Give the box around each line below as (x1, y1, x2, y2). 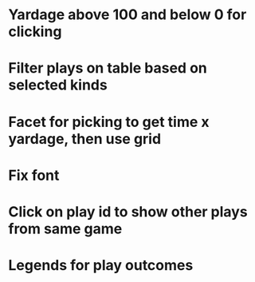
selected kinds (8, 76, 108, 94)
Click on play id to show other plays (8, 202, 249, 220)
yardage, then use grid (8, 129, 162, 148)
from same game (8, 220, 123, 237)
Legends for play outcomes (8, 256, 194, 275)
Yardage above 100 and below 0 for (8, 6, 247, 24)
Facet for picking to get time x (8, 113, 210, 131)
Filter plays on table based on (8, 59, 207, 77)
